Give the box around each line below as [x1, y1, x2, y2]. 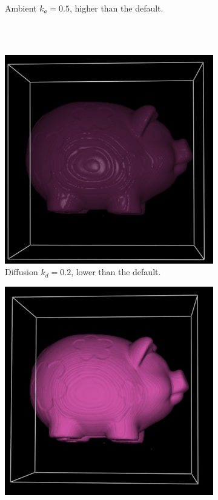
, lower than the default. [71, 265, 161, 278]
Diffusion [5, 265, 38, 278]
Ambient [5, 2, 37, 14]
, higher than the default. [70, 2, 163, 14]
